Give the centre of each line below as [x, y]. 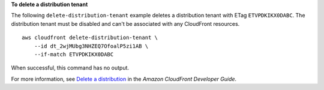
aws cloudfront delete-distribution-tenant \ [90, 38]
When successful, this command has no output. [70, 68]
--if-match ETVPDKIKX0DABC [74, 54]
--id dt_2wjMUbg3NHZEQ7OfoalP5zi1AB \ [91, 46]
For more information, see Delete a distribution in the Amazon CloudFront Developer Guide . [124, 79]
